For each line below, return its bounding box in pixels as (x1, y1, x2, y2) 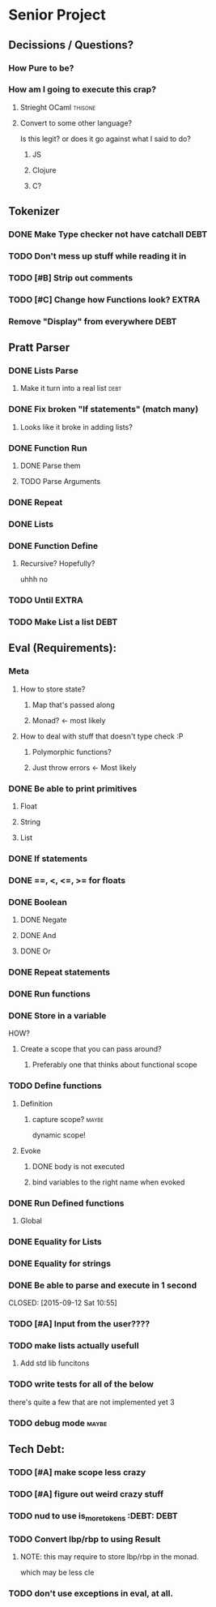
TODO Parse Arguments (19, 477, 101, 486)
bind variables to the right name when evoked (32, 1177, 185, 1187)
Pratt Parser (8, 341, 70, 354)
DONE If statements (8, 853, 87, 864)
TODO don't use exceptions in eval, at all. (8, 1588, 174, 1599)
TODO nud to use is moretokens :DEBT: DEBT (8, 1510, 178, 1523)
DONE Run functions (8, 988, 91, 1000)
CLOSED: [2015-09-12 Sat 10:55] (8, 1298, 117, 1308)
